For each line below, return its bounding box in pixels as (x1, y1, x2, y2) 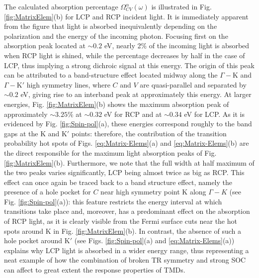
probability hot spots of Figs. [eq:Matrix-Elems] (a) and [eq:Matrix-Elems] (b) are (4, 138, 249, 148)
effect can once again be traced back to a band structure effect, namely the (4, 177, 233, 187)
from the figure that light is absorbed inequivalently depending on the (4, 21, 217, 31)
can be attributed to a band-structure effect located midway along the (4, 70, 218, 80)
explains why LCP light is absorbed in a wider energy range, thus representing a (4, 245, 249, 255)
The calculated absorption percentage (4, 1, 118, 11)
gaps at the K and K (4, 128, 67, 138)
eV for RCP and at (104, 108, 162, 119)
